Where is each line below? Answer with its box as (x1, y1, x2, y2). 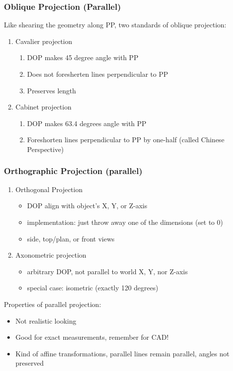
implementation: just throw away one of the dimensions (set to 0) (27, 217, 223, 227)
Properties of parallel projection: (4, 299, 101, 309)
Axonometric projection (15, 250, 86, 260)
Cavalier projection (15, 36, 72, 46)
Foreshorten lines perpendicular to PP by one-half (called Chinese (27, 134, 225, 145)
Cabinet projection (15, 102, 72, 112)
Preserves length (27, 85, 76, 95)
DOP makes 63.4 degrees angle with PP (27, 118, 147, 128)
